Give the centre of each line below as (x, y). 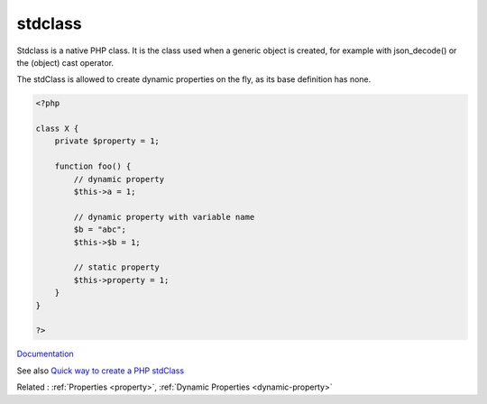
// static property (116, 267)
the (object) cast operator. (65, 62)
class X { (57, 129)
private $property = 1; (107, 141)
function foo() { (93, 166)
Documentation (45, 354)
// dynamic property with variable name (164, 217)
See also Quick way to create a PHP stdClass (101, 371)
